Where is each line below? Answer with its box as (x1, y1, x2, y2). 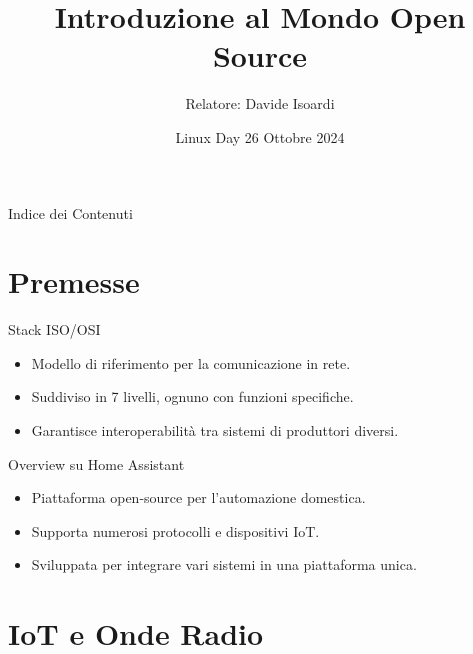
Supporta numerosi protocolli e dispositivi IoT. (31, 520, 320, 541)
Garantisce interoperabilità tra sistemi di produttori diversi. (31, 420, 399, 440)
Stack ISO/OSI (8, 319, 101, 340)
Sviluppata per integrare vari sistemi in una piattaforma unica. (31, 554, 417, 575)
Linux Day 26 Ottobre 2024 (175, 126, 345, 147)
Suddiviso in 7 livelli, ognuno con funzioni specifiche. (31, 386, 354, 407)
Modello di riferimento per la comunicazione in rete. (31, 352, 351, 373)
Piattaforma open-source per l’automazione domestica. (31, 487, 366, 508)
